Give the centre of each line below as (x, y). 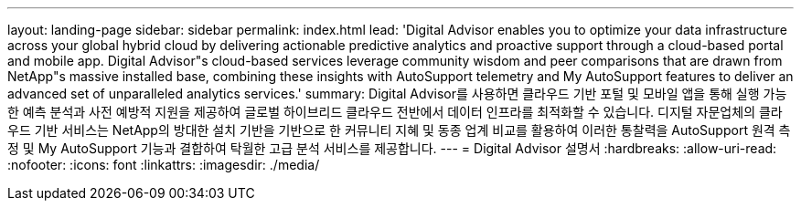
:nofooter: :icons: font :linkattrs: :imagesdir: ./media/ (164, 165)
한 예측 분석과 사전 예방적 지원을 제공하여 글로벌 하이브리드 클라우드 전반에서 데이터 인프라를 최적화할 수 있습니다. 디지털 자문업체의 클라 (395, 112)
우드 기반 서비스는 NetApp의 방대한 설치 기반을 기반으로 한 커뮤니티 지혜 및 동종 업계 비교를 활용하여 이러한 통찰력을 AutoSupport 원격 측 (399, 130)
